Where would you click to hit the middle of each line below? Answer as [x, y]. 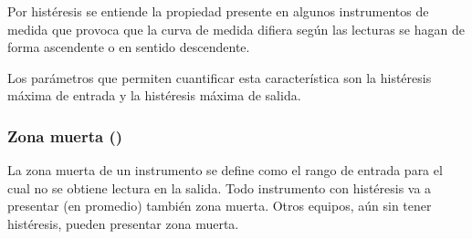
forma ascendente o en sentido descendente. [129, 47]
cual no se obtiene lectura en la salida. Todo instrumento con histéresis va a [220, 187]
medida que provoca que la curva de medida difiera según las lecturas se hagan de [236, 29]
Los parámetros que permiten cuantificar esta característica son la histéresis [220, 77]
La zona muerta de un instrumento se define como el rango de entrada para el [225, 170]
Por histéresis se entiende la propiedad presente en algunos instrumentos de [218, 11]
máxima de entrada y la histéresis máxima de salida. [154, 95]
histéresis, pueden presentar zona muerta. [123, 223]
